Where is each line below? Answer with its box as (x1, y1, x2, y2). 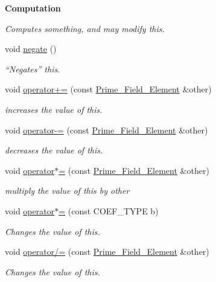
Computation (5, 2, 61, 14)
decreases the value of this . (5, 144, 103, 156)
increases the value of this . (5, 103, 103, 115)
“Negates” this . (5, 62, 60, 75)
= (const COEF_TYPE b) (59, 204, 159, 217)
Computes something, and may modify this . (5, 22, 165, 34)
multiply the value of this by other (5, 184, 130, 197)
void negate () (5, 42, 57, 55)
